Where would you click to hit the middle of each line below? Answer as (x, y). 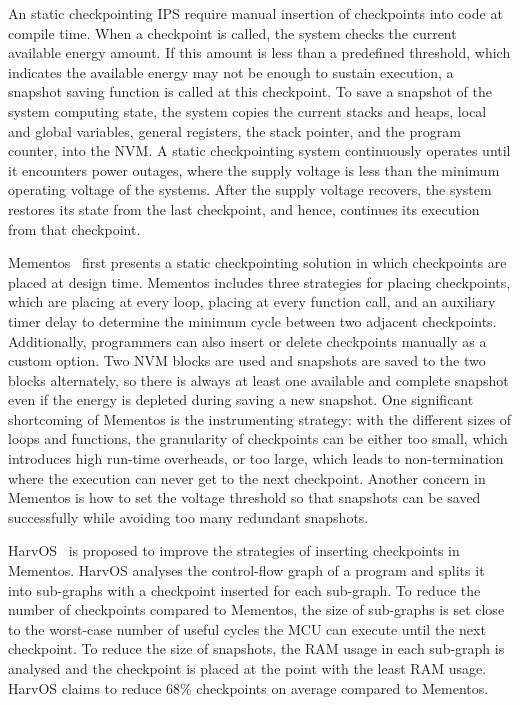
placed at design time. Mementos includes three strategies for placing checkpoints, (259, 281)
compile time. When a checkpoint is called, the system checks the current (232, 32)
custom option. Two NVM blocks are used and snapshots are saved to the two (247, 360)
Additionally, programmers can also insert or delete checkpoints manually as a (247, 340)
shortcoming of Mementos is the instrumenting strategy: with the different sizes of (260, 418)
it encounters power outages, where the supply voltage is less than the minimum (254, 169)
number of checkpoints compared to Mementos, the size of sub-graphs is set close (256, 609)
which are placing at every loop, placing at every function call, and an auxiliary (252, 301)
